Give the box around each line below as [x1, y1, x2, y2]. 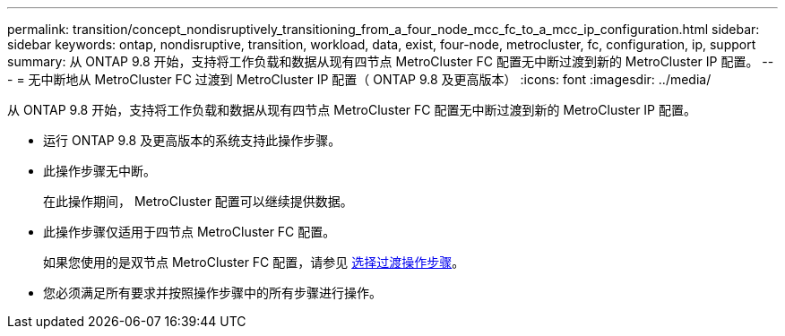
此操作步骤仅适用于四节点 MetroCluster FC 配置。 [43, 224, 336, 239]
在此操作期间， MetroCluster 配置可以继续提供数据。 [43, 194, 353, 209]
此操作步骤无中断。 [43, 163, 156, 178]
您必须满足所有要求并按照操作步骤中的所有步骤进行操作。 [43, 285, 382, 300]
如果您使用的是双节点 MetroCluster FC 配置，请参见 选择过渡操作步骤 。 [43, 254, 465, 270]
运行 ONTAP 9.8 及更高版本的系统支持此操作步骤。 [43, 133, 341, 148]
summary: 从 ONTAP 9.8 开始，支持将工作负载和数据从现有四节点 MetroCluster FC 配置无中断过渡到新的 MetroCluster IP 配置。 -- [7, 54, 774, 69]
